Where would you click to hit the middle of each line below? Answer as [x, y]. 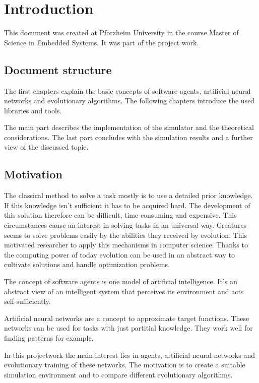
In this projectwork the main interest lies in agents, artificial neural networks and [130, 355]
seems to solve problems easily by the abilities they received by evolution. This [126, 235]
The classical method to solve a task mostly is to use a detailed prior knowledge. [128, 195]
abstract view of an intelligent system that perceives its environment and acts [124, 291]
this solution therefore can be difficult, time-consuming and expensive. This [120, 215]
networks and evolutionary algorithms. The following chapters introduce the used [129, 101]
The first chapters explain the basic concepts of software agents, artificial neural [127, 90]
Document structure [58, 69]
